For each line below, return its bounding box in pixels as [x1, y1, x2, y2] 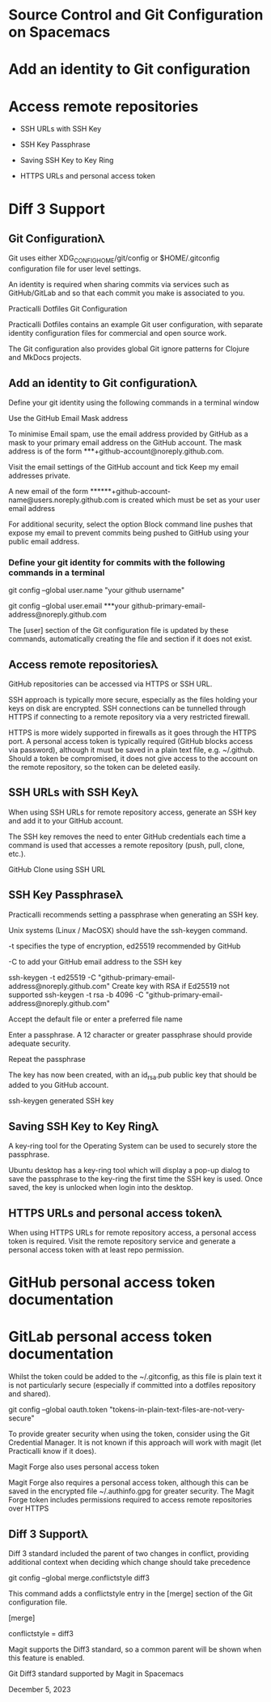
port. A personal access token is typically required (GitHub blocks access [8, 737, 253, 746]
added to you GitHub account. [8, 1081, 109, 1090]
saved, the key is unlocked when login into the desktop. [8, 1183, 194, 1193]
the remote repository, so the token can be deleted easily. [8, 763, 201, 772]
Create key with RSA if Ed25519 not [112, 981, 230, 991]
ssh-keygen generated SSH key [8, 1096, 115, 1106]
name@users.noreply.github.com [8, 495, 120, 505]
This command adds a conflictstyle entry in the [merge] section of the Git [8, 1588, 253, 1599]
